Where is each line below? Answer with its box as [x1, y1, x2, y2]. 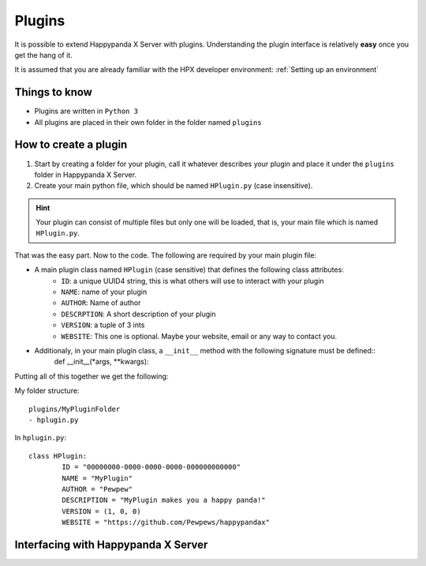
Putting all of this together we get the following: [14, 372, 169, 381]
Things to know [14, 85, 92, 99]
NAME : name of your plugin [61, 287, 148, 296]
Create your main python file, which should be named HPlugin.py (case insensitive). [34, 181, 313, 191]
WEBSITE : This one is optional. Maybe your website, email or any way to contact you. [61, 331, 338, 341]
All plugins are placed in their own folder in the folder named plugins [34, 117, 262, 126]
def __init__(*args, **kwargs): [54, 357, 149, 367]
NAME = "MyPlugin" [62, 474, 133, 482]
